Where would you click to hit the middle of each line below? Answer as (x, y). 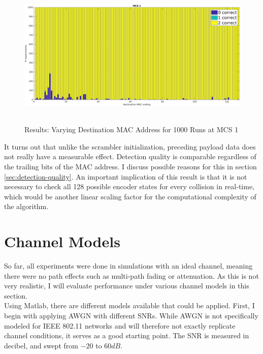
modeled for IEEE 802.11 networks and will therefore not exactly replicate (120, 325)
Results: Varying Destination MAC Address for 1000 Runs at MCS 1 (131, 129)
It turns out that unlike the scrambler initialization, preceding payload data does (130, 146)
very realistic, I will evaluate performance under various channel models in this (127, 286)
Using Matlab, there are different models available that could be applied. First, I (129, 305)
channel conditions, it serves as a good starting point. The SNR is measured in (127, 335)
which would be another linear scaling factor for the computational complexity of (130, 196)
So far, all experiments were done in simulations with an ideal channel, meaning (128, 266)
